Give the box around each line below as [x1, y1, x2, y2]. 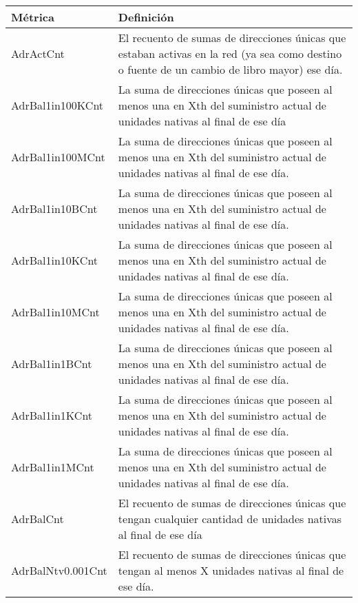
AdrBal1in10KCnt [11, 252, 98, 268]
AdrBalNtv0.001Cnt [11, 562, 107, 578]
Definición [118, 9, 174, 25]
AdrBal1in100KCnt [11, 97, 104, 113]
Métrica [11, 9, 54, 25]
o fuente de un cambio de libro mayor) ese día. [118, 61, 343, 77]
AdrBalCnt [11, 511, 64, 527]
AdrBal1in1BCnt [11, 356, 92, 371]
